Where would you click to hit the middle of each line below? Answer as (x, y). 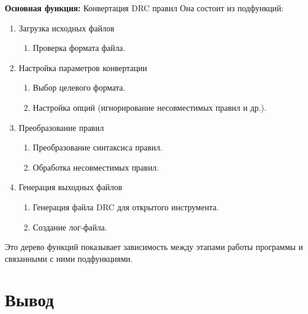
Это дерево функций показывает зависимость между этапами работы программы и (154, 247)
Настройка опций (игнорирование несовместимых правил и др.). (150, 107)
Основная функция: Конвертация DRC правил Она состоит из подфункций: (144, 8)
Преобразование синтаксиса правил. (98, 147)
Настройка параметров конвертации (83, 67)
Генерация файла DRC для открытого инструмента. (126, 206)
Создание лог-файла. (70, 227)
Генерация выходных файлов (70, 187)
